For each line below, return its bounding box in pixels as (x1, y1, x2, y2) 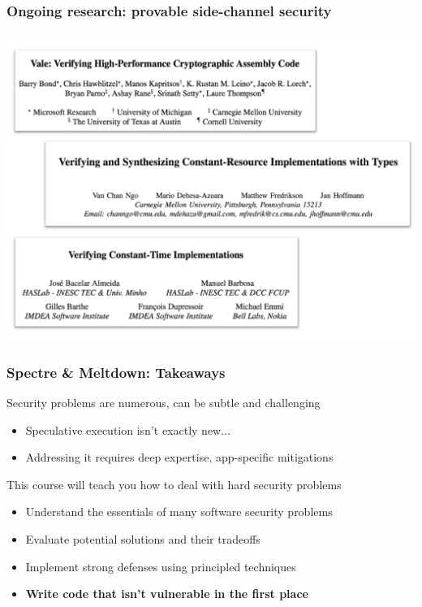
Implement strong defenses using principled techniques (25, 557, 296, 574)
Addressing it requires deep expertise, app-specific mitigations (25, 449, 334, 466)
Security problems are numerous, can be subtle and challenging (6, 394, 321, 411)
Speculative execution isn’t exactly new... (25, 421, 230, 438)
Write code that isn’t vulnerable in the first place (25, 585, 308, 602)
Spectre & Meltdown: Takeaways (6, 362, 226, 382)
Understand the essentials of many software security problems (25, 503, 333, 520)
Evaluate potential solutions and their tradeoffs (25, 531, 261, 547)
